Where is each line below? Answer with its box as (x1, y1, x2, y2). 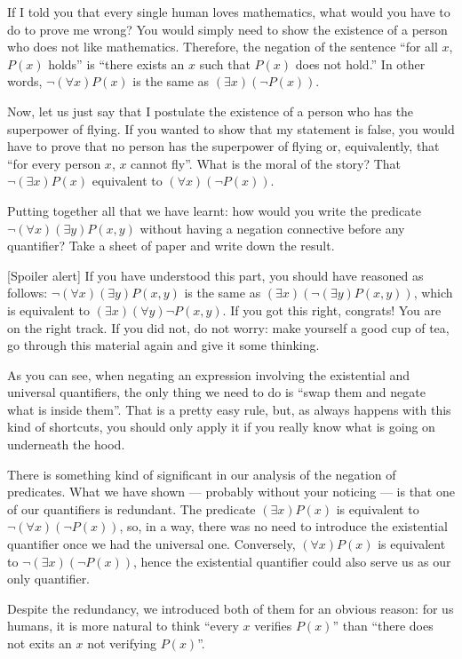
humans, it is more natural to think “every (7, 616, 239, 635)
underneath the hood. (7, 435, 125, 454)
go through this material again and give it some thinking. (7, 336, 320, 354)
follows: (7, 283, 48, 302)
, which (413, 283, 453, 302)
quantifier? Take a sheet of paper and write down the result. (7, 236, 335, 255)
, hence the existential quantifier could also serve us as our (133, 552, 451, 570)
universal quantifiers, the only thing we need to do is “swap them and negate (7, 383, 426, 401)
